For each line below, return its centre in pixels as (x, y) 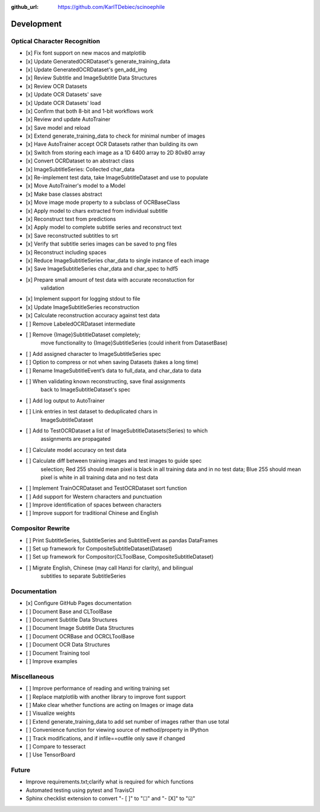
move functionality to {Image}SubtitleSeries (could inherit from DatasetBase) (134, 343)
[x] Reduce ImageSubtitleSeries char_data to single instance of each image (118, 260)
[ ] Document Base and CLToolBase (69, 612)
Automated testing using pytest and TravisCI (80, 790)
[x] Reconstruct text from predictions (71, 219)
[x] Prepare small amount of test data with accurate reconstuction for (110, 279)
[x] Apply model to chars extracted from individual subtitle (97, 211)
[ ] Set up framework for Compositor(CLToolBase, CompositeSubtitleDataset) (120, 557)
